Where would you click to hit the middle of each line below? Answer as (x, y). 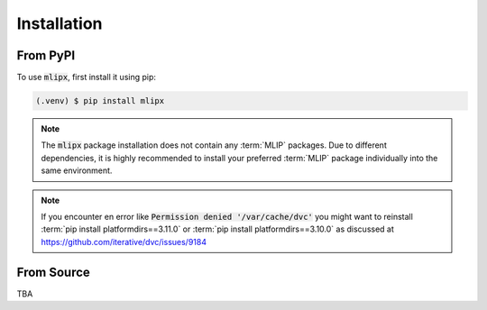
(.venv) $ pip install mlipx (100, 101)
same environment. (77, 170)
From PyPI (46, 55)
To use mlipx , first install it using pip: (87, 77)
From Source (53, 272)
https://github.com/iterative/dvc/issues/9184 (124, 242)
